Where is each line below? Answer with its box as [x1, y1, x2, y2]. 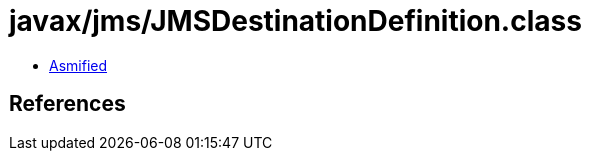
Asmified [49, 56, 108, 74]
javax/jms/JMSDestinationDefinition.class [9, 4, 582, 38]
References [9, 91, 126, 117]
